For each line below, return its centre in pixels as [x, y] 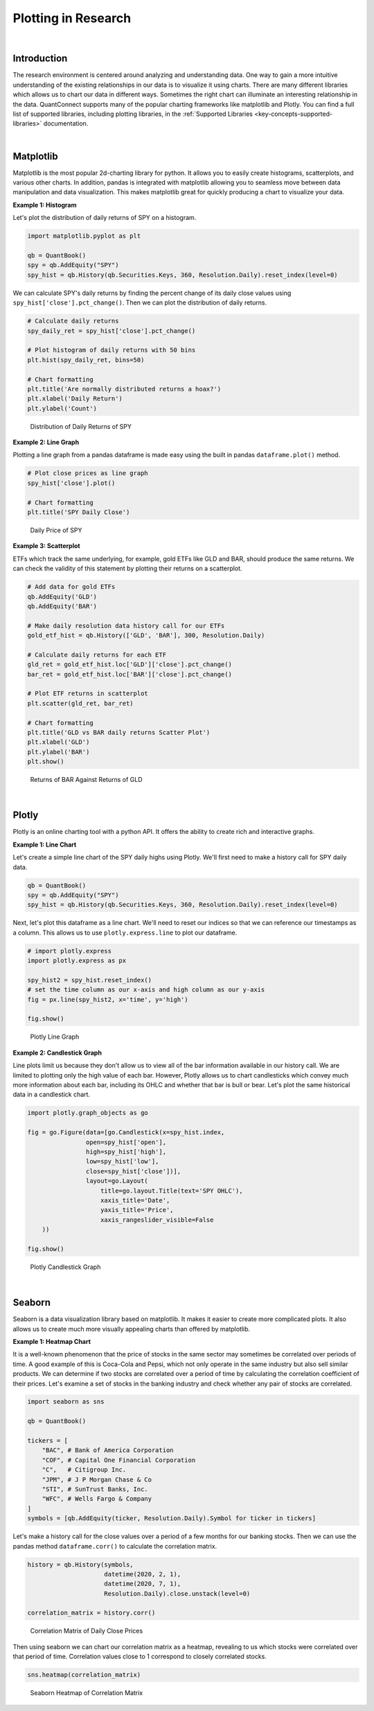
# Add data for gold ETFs [71, 587]
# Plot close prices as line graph [88, 473]
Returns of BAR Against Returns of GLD [86, 780]
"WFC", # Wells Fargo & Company [97, 1499]
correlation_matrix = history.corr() [91, 1613]
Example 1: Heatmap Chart [52, 1341]
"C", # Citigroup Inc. [84, 1470]
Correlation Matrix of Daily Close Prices [87, 1631]
